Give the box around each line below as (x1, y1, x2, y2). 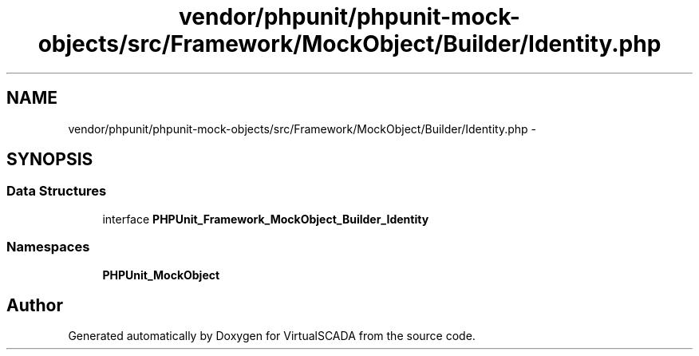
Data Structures (6, 183, 107, 200)
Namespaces (6, 239, 90, 255)
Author (6, 295, 63, 315)
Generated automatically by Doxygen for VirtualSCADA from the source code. (68, 329, 476, 343)
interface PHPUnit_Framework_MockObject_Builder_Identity (102, 212, 429, 226)
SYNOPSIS (6, 149, 93, 170)
